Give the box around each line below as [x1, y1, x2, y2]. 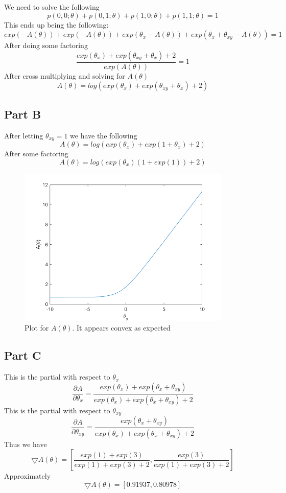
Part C [4, 347, 41, 363]
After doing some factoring [4, 40, 88, 51]
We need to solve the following [4, 2, 100, 12]
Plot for [25, 322, 49, 333]
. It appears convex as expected [72, 322, 171, 333]
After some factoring [4, 148, 68, 159]
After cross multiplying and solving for [4, 70, 125, 81]
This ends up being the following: [4, 19, 109, 30]
